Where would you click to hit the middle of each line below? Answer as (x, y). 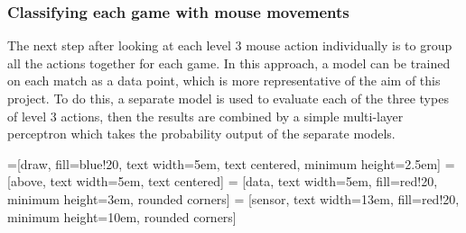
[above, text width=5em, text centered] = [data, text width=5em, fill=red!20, (223, 181)
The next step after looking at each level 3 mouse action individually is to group (230, 45)
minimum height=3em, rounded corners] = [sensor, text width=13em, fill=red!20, (233, 198)
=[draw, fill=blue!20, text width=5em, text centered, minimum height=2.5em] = (231, 163)
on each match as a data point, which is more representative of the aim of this (224, 81)
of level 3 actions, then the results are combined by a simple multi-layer (205, 116)
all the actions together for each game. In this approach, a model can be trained (229, 63)
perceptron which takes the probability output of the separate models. (201, 134)
